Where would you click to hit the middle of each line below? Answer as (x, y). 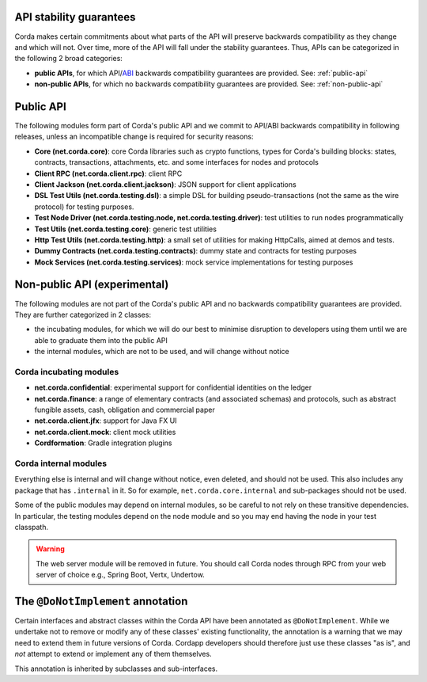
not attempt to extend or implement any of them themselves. (113, 654)
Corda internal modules (60, 463)
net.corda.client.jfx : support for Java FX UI (106, 421)
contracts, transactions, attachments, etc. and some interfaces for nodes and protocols (177, 162)
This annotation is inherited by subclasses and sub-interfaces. (116, 669)
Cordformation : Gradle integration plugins (103, 443)
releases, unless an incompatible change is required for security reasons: (134, 137)
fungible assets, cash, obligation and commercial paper (125, 410)
